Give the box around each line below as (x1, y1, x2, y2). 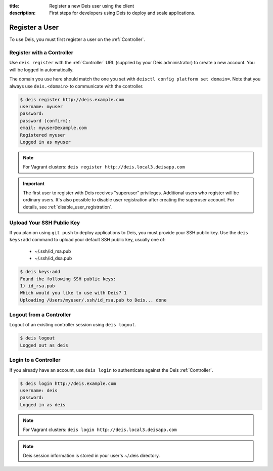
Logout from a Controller (9, 311, 71, 318)
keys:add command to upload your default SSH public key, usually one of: (9, 237, 166, 243)
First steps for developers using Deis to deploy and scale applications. (49, 10, 196, 16)
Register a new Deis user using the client (49, 3, 134, 9)
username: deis (20, 388, 58, 393)
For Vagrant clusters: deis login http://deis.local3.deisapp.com (23, 426, 177, 433)
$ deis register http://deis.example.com (20, 97, 124, 102)
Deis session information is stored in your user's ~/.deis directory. (23, 452, 160, 458)
